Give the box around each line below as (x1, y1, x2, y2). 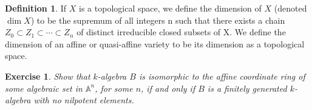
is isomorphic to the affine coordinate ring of (138, 69, 305, 82)
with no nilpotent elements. (33, 94, 134, 106)
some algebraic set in (5, 81, 83, 94)
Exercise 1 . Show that (5, 69, 90, 82)
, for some (95, 81, 133, 94)
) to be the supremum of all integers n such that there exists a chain (30, 13, 285, 26)
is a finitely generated (207, 81, 287, 94)
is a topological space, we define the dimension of (79, 2, 262, 14)
